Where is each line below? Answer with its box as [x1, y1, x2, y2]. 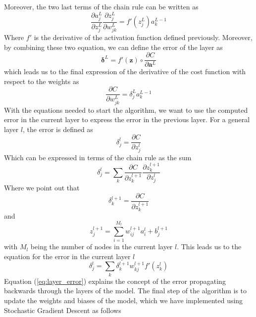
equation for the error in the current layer [4, 251, 131, 261]
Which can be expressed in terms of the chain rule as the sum [4, 152, 192, 163]
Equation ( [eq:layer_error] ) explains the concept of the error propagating [4, 275, 226, 286]
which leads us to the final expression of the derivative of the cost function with [4, 66, 246, 77]
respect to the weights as [4, 76, 79, 86]
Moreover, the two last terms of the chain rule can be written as [4, 1, 199, 11]
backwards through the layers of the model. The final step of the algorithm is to [4, 285, 247, 296]
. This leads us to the [177, 241, 242, 252]
